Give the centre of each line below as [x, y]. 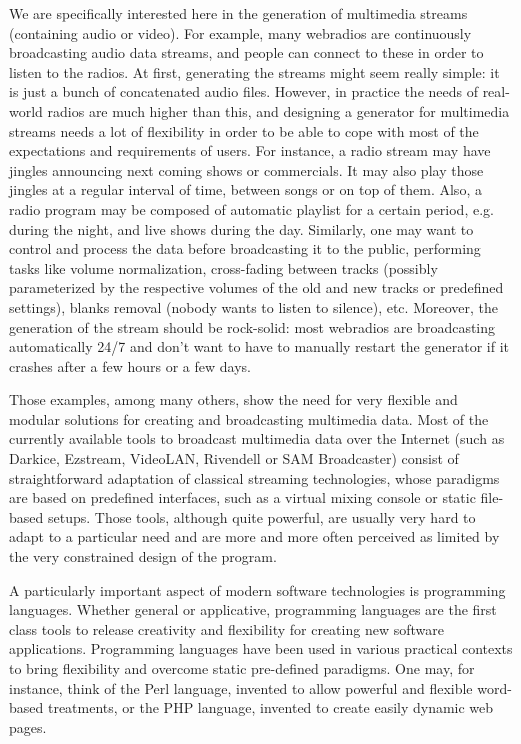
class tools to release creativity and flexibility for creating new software [226, 628]
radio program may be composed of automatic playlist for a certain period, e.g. [251, 208]
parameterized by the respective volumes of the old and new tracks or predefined [256, 287]
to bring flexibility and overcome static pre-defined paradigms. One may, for [242, 668]
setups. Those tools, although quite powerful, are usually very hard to [261, 516]
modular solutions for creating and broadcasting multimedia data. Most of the [249, 418]
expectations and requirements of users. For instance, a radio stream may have [250, 150]
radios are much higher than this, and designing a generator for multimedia [278, 110]
